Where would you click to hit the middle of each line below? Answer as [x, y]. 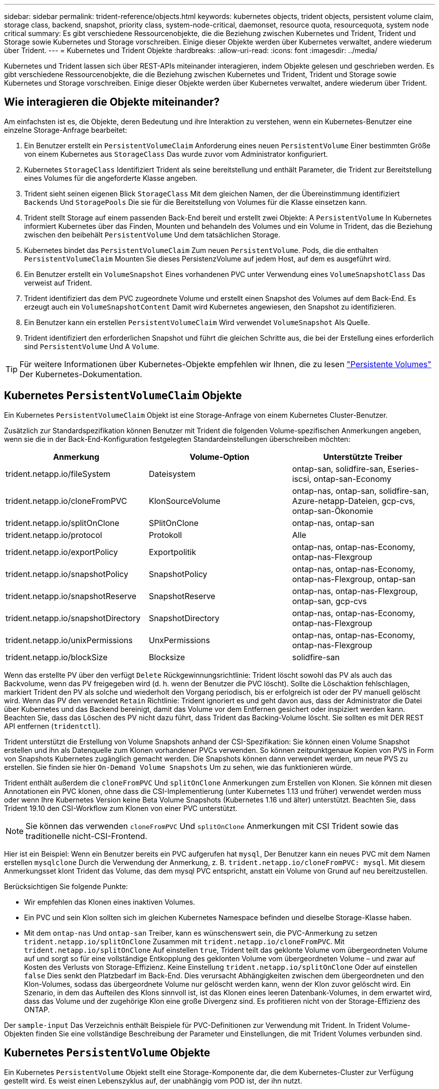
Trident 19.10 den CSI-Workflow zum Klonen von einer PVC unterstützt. [121, 808]
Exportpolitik [172, 552]
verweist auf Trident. [58, 283]
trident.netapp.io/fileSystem [58, 474]
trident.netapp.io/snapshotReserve [71, 596]
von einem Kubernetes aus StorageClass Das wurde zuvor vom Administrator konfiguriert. [176, 154]
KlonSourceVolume [184, 501]
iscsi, [302, 479]
